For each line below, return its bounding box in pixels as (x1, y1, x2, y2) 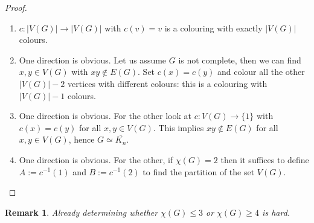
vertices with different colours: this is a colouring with (68, 77, 268, 89)
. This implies (153, 121, 204, 134)
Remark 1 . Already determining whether (5, 205, 158, 218)
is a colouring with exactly (164, 21, 263, 34)
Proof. (5, 1, 27, 13)
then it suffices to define (220, 153, 309, 166)
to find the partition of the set (143, 165, 255, 178)
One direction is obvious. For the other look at (19, 109, 191, 122)
